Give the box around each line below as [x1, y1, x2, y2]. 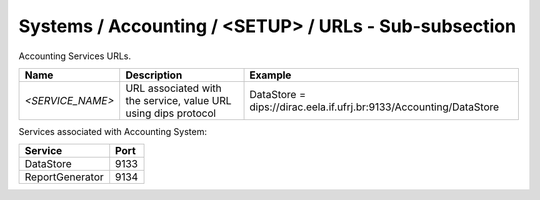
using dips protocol [125, 106, 217, 120]
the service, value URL [125, 93, 232, 107]
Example [249, 68, 292, 82]
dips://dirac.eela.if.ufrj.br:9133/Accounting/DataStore [249, 100, 500, 114]
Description [125, 68, 183, 82]
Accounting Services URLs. [18, 50, 132, 62]
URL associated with [125, 81, 222, 95]
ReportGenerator [24, 170, 104, 184]
